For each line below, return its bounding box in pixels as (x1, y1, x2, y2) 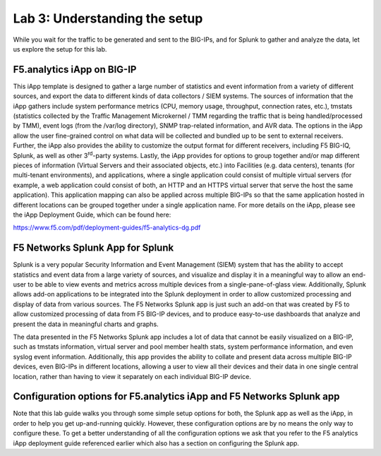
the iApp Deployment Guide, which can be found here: (13, 210, 171, 219)
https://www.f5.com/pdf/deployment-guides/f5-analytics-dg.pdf (13, 223, 201, 232)
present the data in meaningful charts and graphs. (13, 320, 159, 328)
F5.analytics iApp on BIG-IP (13, 64, 137, 76)
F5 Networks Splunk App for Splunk (13, 242, 174, 254)
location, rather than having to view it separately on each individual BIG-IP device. (13, 372, 252, 380)
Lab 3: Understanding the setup (13, 11, 203, 26)
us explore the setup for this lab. (13, 44, 107, 53)
